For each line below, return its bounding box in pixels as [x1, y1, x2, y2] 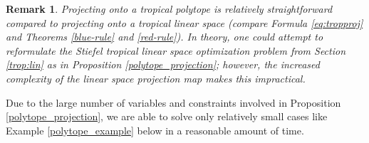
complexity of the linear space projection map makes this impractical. [6, 70, 306, 85]
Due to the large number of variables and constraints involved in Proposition [6, 95, 341, 110]
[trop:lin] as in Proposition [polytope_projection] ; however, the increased [6, 57, 320, 72]
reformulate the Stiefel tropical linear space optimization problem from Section [6, 43, 346, 58]
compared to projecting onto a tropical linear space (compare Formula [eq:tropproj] [6, 15, 363, 30]
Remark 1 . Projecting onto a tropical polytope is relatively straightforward [6, 1, 333, 16]
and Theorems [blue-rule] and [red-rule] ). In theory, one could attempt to [6, 29, 323, 44]
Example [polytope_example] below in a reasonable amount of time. [6, 122, 304, 137]
